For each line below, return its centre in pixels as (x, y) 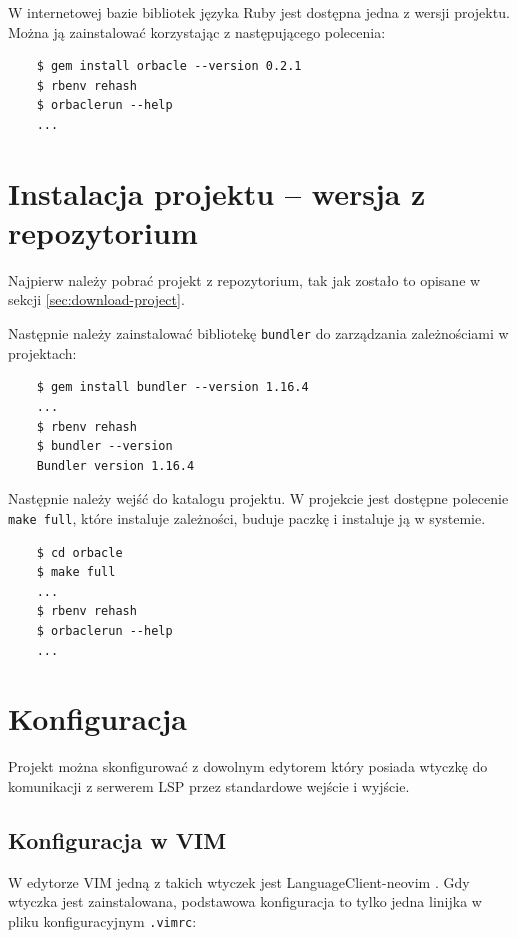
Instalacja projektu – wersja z (217, 192)
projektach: (42, 352)
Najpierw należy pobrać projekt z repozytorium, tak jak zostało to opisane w (244, 279)
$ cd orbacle (79, 552)
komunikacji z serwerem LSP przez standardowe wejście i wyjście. (209, 785)
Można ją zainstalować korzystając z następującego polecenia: (197, 31)
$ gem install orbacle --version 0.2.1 (169, 66)
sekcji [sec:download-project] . (96, 299)
